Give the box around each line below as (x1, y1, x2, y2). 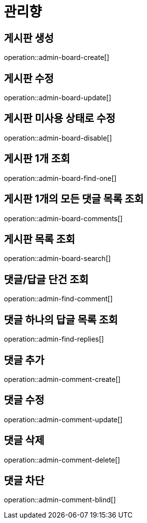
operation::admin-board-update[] (4, 93, 111, 102)
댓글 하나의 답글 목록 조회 (4, 313, 118, 326)
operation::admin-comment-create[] (4, 375, 121, 383)
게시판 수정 (4, 72, 54, 85)
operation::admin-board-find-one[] (4, 174, 117, 182)
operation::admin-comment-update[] (4, 415, 122, 424)
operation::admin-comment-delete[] (4, 455, 120, 464)
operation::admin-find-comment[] (4, 294, 113, 303)
